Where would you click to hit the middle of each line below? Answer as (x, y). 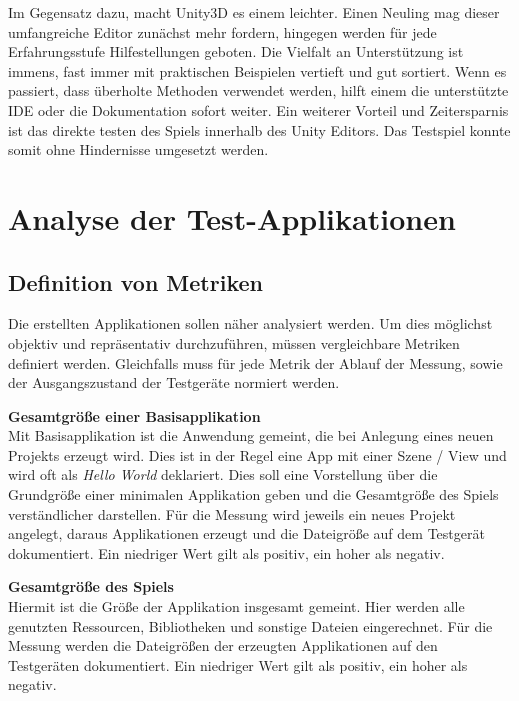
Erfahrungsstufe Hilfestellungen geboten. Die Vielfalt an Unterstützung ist (236, 51)
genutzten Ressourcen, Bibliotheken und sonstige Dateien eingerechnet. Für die (250, 625)
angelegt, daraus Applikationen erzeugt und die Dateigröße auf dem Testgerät (246, 533)
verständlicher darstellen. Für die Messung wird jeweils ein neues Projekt (232, 513)
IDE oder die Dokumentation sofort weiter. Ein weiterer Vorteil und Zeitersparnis (258, 109)
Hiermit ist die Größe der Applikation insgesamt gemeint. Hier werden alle (236, 606)
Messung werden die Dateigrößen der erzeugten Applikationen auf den (223, 645)
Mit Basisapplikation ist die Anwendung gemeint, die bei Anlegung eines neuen (251, 435)
